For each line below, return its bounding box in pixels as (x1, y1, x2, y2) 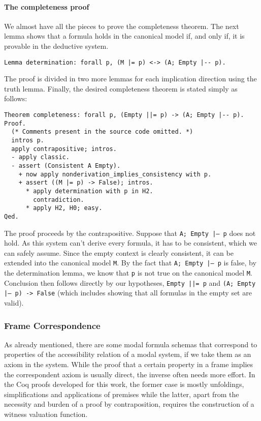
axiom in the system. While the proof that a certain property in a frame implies (4, 359, 253, 370)
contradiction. (33, 196, 84, 203)
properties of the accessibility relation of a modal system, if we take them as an (4, 349, 251, 359)
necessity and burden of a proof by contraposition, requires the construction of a (4, 399, 254, 409)
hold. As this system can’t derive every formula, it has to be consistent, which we (4, 237, 257, 248)
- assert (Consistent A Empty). (11, 162, 121, 169)
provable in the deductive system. (4, 40, 109, 51)
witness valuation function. (4, 408, 88, 419)
